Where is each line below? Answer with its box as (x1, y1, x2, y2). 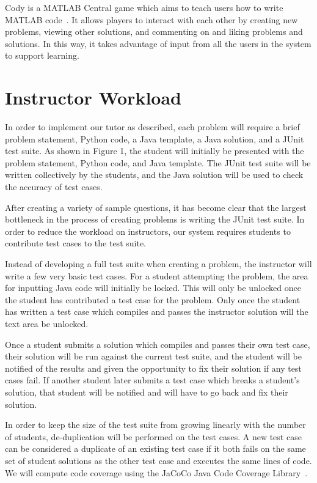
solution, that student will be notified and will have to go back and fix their (5, 385, 288, 398)
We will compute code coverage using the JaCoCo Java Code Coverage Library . (5, 466, 308, 479)
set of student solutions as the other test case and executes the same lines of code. (5, 454, 312, 466)
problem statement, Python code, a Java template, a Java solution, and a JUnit (5, 132, 304, 145)
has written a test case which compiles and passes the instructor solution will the (5, 305, 308, 318)
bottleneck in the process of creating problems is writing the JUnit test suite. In (5, 213, 305, 226)
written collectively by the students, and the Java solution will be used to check (5, 168, 304, 181)
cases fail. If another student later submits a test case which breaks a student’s (5, 374, 300, 386)
